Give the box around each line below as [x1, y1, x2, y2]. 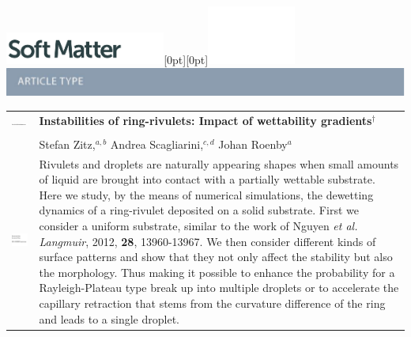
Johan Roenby [218, 135, 288, 152]
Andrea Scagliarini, [110, 135, 204, 152]
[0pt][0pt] [164, 51, 209, 68]
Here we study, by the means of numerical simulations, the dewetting [39, 186, 374, 203]
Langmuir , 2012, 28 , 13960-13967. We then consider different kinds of [39, 233, 376, 249]
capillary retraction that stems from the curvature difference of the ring [39, 294, 386, 311]
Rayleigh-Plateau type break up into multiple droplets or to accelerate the [39, 279, 399, 296]
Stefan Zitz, [39, 135, 96, 152]
